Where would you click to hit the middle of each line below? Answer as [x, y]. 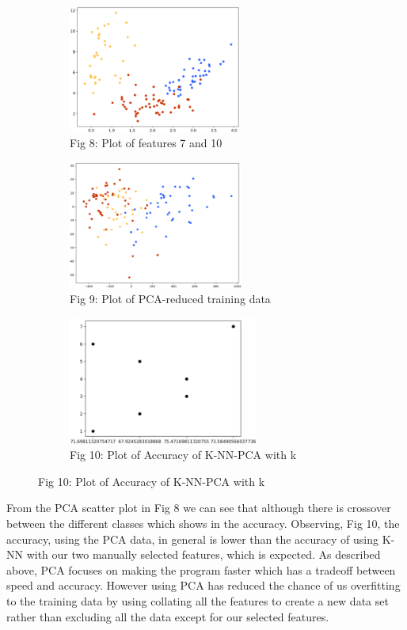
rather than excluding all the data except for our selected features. [168, 616]
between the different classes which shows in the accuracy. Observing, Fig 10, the [203, 523]
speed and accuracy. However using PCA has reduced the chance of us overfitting [203, 585]
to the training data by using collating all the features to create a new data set [198, 600]
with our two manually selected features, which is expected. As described [203, 554]
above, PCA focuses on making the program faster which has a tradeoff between [201, 569]
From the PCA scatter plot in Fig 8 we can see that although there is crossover [199, 508]
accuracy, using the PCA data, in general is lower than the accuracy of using [192, 539]
